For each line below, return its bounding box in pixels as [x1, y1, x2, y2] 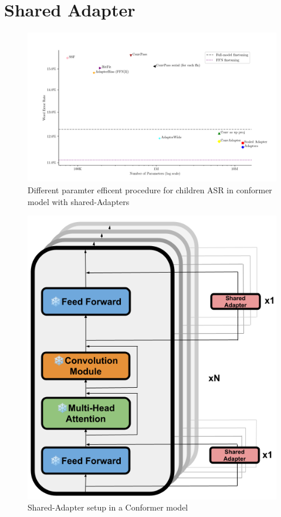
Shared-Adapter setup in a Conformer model [28, 501, 188, 513]
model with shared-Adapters [28, 195, 130, 207]
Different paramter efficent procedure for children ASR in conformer [28, 183, 272, 196]
